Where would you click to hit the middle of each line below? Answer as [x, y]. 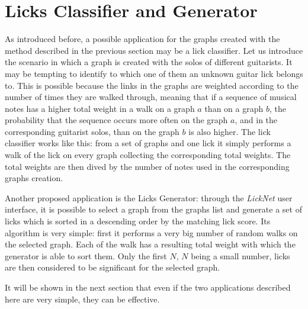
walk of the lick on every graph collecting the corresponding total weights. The [148, 155]
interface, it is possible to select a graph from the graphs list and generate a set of [153, 209]
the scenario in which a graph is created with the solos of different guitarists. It [149, 62]
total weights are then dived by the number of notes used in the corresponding [147, 166]
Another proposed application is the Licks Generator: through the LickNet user [149, 197]
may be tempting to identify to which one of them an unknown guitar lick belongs [154, 73]
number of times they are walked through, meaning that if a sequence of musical [151, 97]
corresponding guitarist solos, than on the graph [92, 131]
